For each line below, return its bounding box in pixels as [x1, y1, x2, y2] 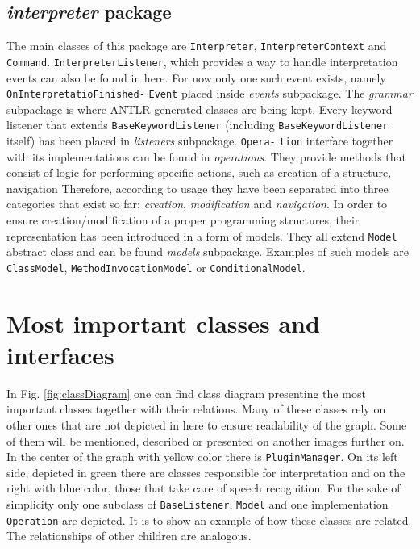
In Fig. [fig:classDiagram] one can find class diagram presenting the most [6, 384, 366, 401]
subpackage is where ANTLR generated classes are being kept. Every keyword [6, 100, 393, 117]
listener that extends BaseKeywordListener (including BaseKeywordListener [6, 116, 389, 133]
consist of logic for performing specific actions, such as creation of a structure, [6, 164, 392, 181]
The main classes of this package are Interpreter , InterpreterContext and [6, 37, 387, 54]
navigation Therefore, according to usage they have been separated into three [6, 179, 389, 196]
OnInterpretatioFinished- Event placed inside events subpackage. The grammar [6, 85, 413, 102]
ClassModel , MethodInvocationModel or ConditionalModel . [6, 258, 306, 275]
